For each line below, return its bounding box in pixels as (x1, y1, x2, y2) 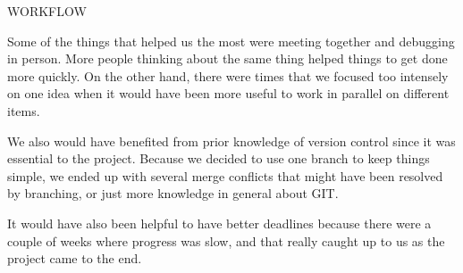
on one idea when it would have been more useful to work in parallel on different (7, 84, 450, 103)
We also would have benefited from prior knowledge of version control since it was (7, 131, 456, 150)
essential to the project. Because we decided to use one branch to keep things (7, 149, 430, 168)
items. (7, 101, 40, 120)
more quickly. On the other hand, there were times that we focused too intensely (7, 66, 449, 85)
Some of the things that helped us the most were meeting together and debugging (7, 31, 455, 50)
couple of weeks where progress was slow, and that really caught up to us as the (7, 231, 445, 250)
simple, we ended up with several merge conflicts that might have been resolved (7, 166, 443, 185)
